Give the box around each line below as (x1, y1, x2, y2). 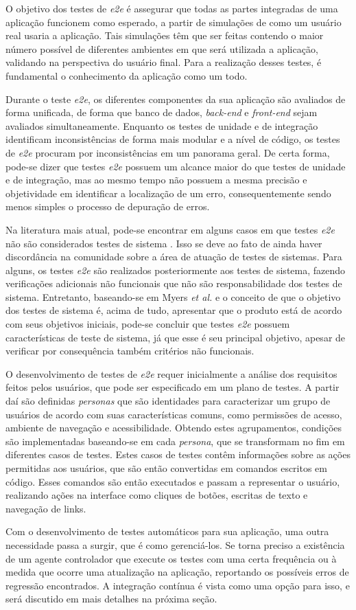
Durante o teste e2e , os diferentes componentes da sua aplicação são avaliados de (5, 91, 346, 106)
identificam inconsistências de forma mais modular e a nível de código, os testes (5, 132, 340, 146)
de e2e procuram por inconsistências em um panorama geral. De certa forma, (5, 145, 330, 159)
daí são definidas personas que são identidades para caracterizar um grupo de (5, 394, 331, 408)
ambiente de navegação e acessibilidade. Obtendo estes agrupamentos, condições (5, 420, 342, 435)
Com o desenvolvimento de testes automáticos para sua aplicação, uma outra (5, 524, 329, 539)
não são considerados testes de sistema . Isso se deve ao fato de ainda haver (5, 236, 322, 250)
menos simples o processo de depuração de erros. (5, 199, 210, 214)
